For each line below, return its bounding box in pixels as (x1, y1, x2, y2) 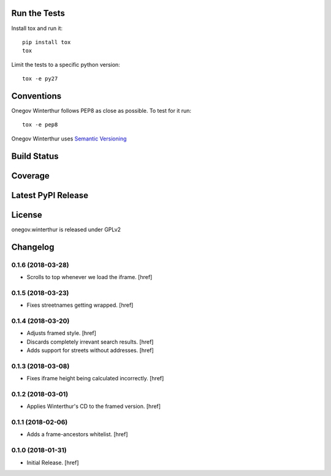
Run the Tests (11, 8, 66, 18)
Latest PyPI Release (11, 190, 89, 201)
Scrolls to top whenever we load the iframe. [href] (26, 273, 153, 280)
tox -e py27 (22, 75, 58, 82)
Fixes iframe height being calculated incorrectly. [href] (26, 375, 164, 382)
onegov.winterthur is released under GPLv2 (11, 226, 121, 233)
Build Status (11, 151, 59, 161)
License (11, 209, 42, 220)
